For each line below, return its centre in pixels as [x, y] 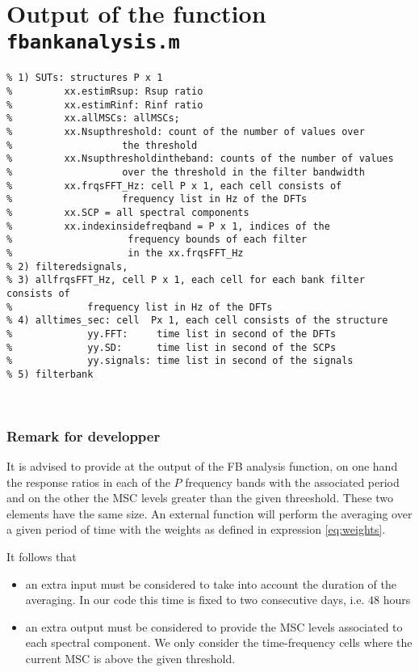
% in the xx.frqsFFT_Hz [125, 253]
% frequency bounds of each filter [157, 240]
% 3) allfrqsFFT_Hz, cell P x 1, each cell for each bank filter [186, 280]
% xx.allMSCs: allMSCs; [93, 118]
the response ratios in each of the [88, 482]
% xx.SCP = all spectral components [128, 213]
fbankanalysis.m [93, 42]
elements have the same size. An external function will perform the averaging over [209, 513]
